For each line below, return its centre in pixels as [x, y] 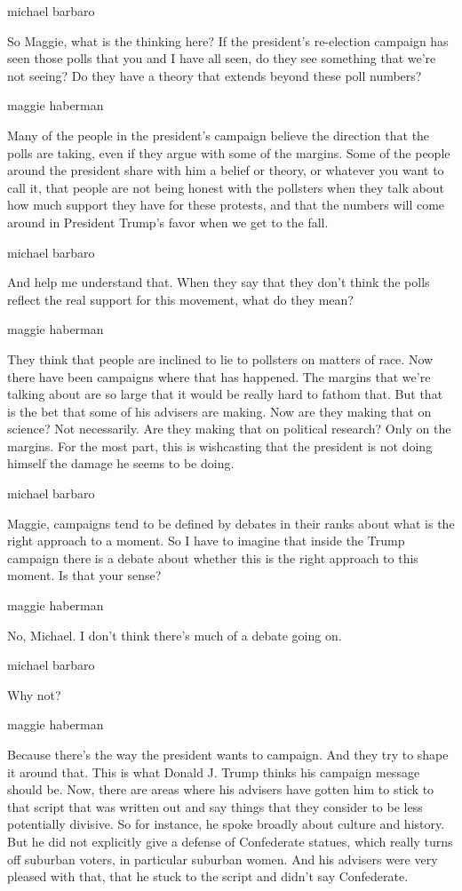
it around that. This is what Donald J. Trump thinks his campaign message [214, 772]
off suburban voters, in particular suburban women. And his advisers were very [223, 859]
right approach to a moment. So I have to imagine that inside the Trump [206, 541]
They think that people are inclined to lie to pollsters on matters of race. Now [220, 358]
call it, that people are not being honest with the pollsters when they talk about [226, 187]
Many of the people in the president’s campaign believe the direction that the [219, 135]
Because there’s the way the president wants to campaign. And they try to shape [228, 754]
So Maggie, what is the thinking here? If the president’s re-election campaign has [228, 40]
